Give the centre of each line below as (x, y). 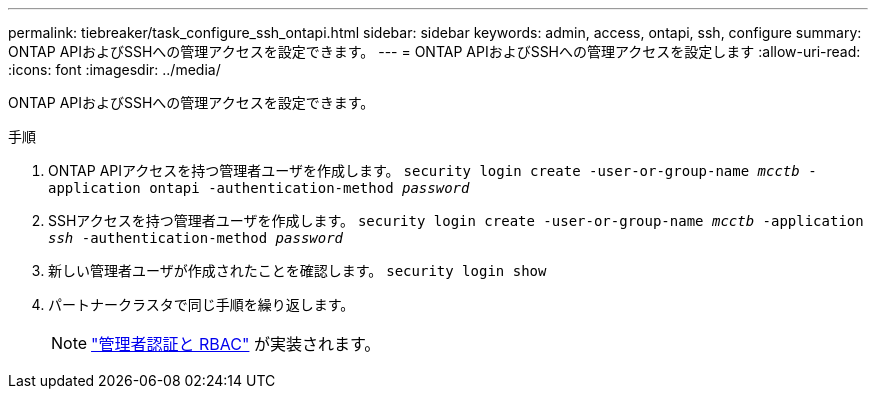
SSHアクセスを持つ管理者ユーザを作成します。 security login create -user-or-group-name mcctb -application (456, 220)
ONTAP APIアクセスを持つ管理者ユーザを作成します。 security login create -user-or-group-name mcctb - (432, 170)
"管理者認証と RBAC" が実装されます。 (236, 344)
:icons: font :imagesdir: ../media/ (114, 69)
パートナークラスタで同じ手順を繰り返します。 (201, 304)
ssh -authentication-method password (196, 238)
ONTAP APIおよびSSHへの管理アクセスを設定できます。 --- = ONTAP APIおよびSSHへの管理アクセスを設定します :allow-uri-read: (434, 51)
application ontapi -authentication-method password (259, 188)
